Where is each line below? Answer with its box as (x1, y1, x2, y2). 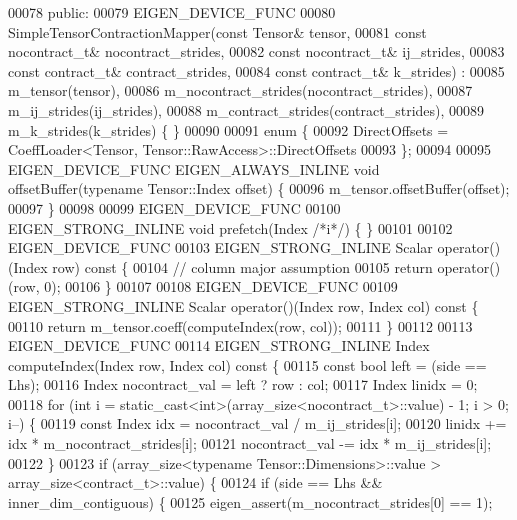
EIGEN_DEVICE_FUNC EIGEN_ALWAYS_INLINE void (8, 158, 380, 179)
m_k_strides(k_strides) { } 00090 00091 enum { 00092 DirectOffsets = (8, 119, 449, 140)
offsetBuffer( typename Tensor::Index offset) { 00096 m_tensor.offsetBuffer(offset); (8, 178, 510, 199)
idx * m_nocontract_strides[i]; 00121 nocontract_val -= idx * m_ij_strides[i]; (8, 433, 492, 454)
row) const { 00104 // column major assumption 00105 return (52, 256, 433, 277)
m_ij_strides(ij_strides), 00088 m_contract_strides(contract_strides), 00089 (8, 99, 485, 120)
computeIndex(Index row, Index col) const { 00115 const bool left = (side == (8, 354, 487, 375)
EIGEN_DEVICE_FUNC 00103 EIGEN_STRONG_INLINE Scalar (8, 237, 433, 258)
